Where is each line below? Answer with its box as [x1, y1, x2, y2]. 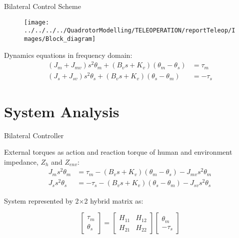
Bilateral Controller [4, 130, 64, 140]
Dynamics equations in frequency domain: [4, 49, 132, 60]
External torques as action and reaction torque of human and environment [4, 147, 232, 157]
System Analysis [4, 101, 119, 121]
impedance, [4, 156, 38, 167]
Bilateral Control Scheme [4, 1, 81, 11]
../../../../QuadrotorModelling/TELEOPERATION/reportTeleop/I [24, 27, 235, 34]
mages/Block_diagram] [24, 35, 96, 42]
